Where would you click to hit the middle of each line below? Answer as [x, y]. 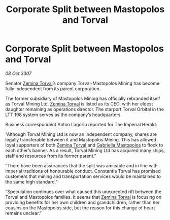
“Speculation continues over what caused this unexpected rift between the [83, 192]
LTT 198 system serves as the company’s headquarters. [63, 115]
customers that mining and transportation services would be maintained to [83, 176]
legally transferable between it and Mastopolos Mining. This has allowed [81, 139]
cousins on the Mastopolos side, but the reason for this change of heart [80, 208]
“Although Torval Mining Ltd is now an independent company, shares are [81, 134]
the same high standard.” [31, 181]
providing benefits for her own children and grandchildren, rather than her [82, 202]
